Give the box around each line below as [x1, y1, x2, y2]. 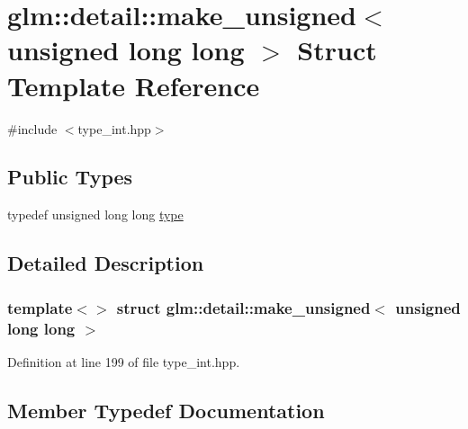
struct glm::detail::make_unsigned [116, 296, 371, 318]
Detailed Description [7, 249, 204, 277]
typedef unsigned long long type [7, 205, 184, 224]
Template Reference [7, 67, 260, 103]
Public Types [7, 163, 133, 191]
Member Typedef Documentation [7, 396, 325, 424]
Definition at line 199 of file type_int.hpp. [7, 352, 240, 371]
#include [7, 119, 58, 138]
